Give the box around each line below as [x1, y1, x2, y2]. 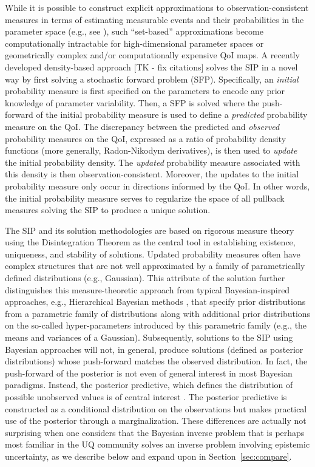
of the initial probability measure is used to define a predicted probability [36, 108, 308, 121]
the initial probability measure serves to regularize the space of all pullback [5, 191, 285, 204]
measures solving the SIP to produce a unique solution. [5, 203, 211, 216]
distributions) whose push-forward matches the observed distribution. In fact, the [5, 355, 308, 367]
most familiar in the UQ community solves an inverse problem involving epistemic [5, 438, 310, 451]
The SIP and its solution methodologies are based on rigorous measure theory [5, 223, 294, 236]
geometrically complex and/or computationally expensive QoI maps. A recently [5, 49, 300, 61]
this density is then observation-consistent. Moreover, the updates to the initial [5, 168, 299, 180]
